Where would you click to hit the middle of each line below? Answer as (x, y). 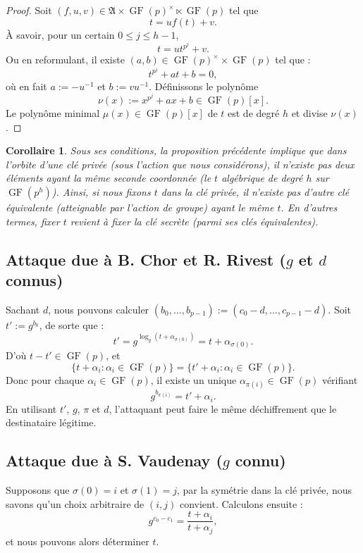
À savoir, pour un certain (60, 34)
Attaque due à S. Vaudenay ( (114, 460)
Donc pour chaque (45, 379)
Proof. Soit (29, 10)
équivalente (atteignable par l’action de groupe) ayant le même (140, 207)
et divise (309, 113)
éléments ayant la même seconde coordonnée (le (109, 178)
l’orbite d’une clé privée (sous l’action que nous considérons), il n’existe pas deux (180, 164)
